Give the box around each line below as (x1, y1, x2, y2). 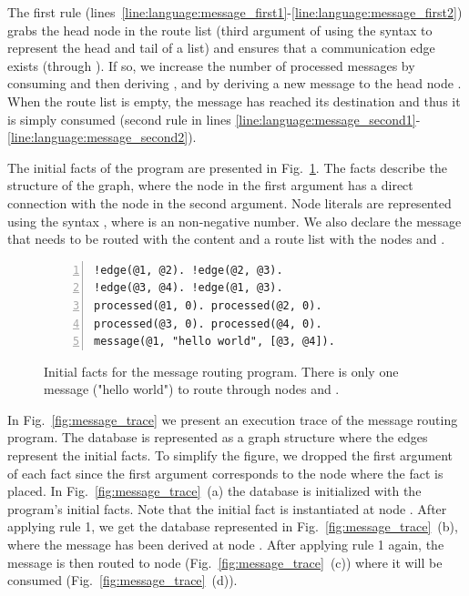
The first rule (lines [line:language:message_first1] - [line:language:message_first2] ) (7, 3, 463, 21)
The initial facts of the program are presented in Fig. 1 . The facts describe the (7, 157, 447, 177)
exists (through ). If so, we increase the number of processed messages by (7, 56, 415, 75)
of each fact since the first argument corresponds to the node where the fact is (7, 463, 444, 482)
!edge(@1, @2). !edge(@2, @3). (94, 263, 283, 277)
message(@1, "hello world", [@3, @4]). (94, 335, 335, 349)
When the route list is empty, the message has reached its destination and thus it (7, 91, 461, 110)
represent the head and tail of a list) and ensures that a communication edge (7, 38, 435, 57)
